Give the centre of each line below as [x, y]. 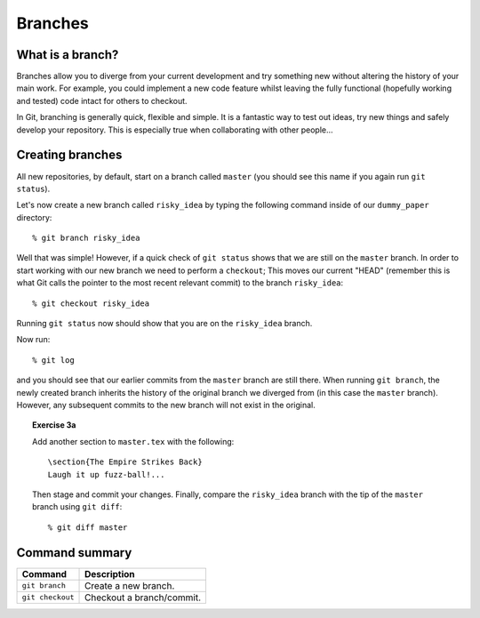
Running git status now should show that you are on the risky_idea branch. [164, 324]
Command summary [74, 553]
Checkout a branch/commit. [143, 598]
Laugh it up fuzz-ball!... [106, 474]
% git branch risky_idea [86, 238]
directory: [34, 217]
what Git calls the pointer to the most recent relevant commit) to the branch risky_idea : [180, 283]
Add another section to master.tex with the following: [133, 441]
